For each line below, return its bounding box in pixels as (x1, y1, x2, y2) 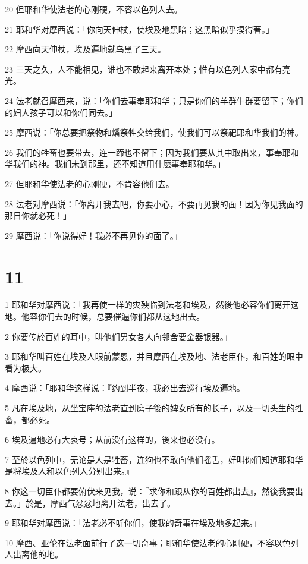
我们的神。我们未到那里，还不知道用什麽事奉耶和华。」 (12, 157, 225, 170)
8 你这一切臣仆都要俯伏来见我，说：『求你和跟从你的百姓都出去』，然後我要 (5, 484, 295, 497)
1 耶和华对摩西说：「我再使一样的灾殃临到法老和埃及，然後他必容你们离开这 (5, 298, 299, 311)
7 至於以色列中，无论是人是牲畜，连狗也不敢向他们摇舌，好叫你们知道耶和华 (5, 453, 303, 465)
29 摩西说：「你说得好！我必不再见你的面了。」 (5, 229, 183, 241)
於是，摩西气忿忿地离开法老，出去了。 (25, 496, 175, 509)
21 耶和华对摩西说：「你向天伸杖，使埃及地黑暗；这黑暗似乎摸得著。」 (5, 23, 274, 35)
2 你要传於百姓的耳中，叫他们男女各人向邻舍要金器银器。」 (5, 330, 232, 342)
